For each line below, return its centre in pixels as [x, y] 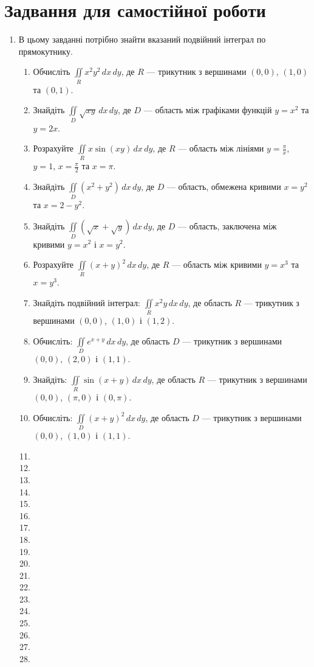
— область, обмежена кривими [224, 187]
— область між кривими [217, 264]
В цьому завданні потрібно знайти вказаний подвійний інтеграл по [142, 39]
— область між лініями [221, 148]
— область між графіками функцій [208, 110]
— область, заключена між [227, 226]
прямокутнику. [46, 51]
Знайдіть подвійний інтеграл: [87, 303]
